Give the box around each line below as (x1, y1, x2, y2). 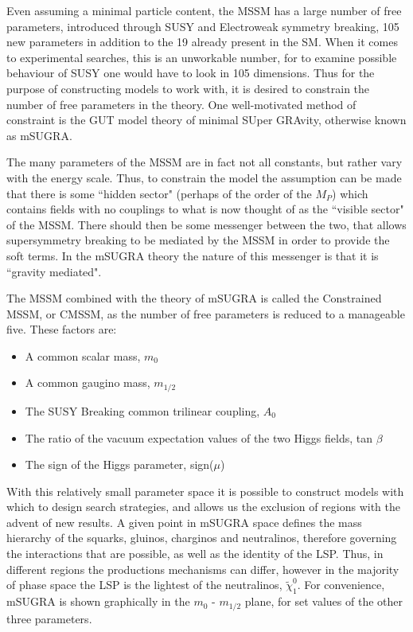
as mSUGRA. (6, 127, 72, 143)
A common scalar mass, (25, 347, 141, 364)
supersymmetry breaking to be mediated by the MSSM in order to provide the (6, 232, 390, 248)
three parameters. (6, 610, 92, 626)
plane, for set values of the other (244, 593, 403, 610)
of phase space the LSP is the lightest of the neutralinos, (6, 576, 282, 593)
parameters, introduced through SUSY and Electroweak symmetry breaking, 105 (6, 18, 399, 34)
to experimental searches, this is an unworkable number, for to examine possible (6, 49, 397, 65)
